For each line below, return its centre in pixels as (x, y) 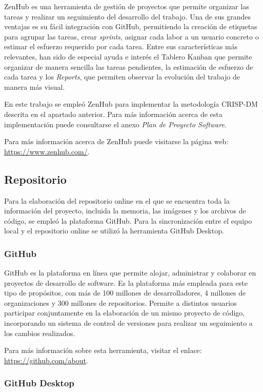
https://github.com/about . (46, 360)
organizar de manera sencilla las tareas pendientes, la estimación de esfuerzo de (129, 66)
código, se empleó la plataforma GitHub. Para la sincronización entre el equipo (128, 220)
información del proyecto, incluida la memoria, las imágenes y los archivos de (125, 211)
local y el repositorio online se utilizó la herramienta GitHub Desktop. (114, 231)
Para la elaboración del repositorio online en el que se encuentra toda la (117, 200)
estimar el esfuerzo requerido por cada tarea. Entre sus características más (121, 46)
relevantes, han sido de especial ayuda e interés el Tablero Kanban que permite (128, 56)
